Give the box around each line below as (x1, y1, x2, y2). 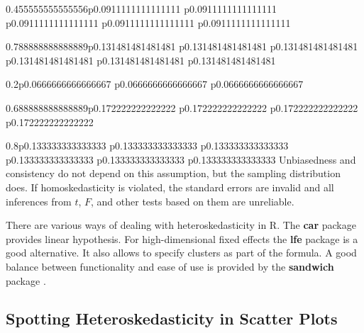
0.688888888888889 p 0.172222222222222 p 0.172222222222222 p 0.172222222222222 (6, 100, 358, 115)
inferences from (6, 193, 72, 208)
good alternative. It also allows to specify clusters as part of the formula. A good (6, 245, 357, 260)
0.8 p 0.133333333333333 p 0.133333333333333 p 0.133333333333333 (6, 138, 289, 153)
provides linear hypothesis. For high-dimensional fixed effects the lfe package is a (6, 231, 358, 246)
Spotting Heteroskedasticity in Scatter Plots (6, 307, 338, 329)
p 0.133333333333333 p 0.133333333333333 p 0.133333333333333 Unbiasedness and (6, 152, 356, 166)
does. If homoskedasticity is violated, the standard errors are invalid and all (6, 179, 334, 194)
